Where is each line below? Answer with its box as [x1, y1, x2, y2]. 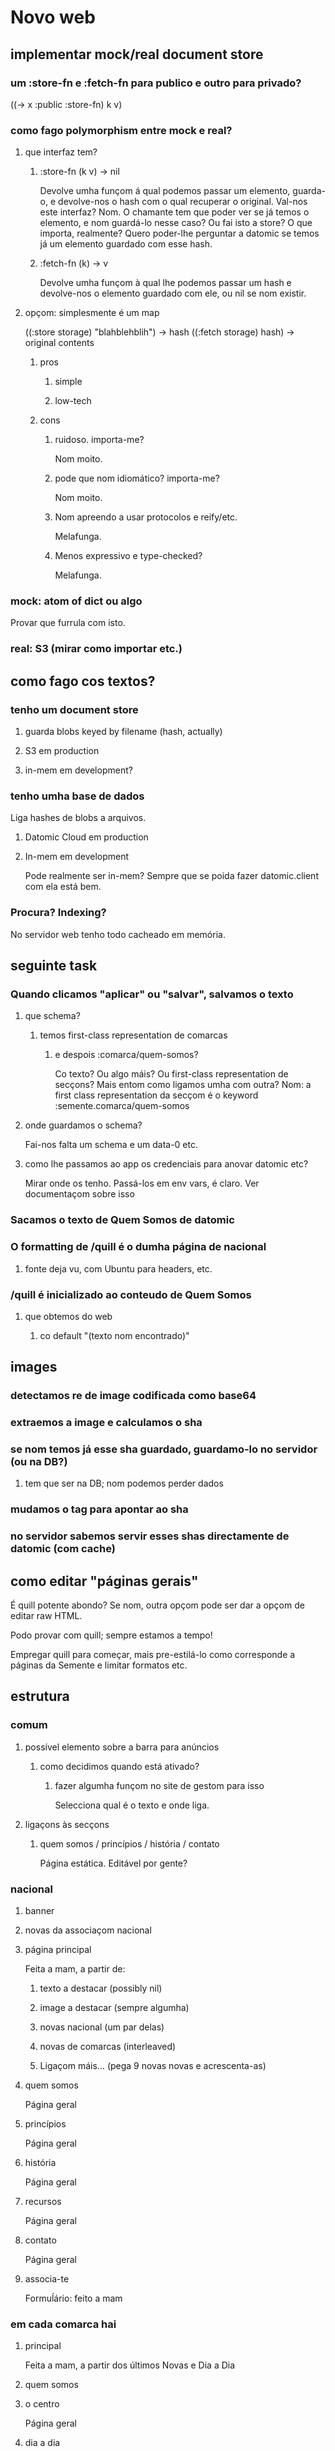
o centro [24, 2398, 60, 2410]
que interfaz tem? [24, 146, 98, 158]
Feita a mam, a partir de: [24, 1963, 126, 1975]
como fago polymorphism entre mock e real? [10, 123, 233, 137]
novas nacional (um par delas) [39, 2021, 165, 2033]
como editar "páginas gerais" [10, 1572, 199, 1590]
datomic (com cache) [10, 1542, 116, 1556]
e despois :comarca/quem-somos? [54, 1049, 199, 1061]
